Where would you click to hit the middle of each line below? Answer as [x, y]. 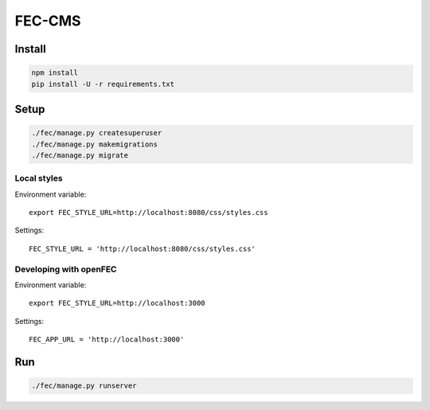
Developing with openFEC [66, 269]
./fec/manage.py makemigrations [95, 144]
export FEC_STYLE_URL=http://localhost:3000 [117, 303]
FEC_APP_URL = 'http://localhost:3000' [107, 340]
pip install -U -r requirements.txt [103, 84]
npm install [55, 73]
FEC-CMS [48, 21]
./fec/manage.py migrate [80, 155]
